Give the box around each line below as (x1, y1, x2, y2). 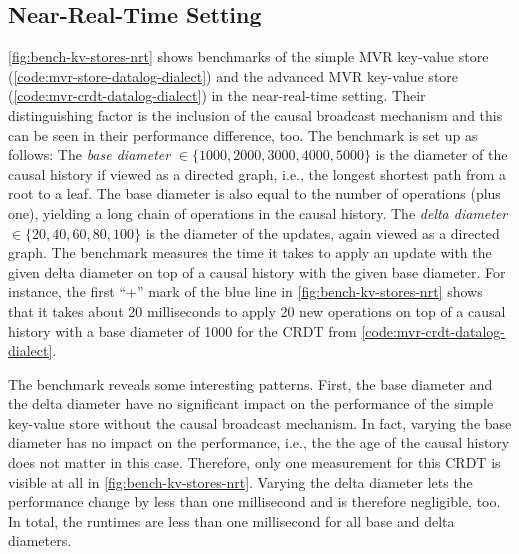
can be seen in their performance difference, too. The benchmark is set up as (8, 124, 478, 145)
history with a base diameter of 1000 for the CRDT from (8, 320, 357, 341)
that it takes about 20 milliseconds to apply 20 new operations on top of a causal (8, 300, 506, 321)
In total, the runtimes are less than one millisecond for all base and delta (8, 510, 455, 531)
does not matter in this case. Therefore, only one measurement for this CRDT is (8, 452, 501, 473)
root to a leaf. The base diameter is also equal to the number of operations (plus (8, 183, 501, 204)
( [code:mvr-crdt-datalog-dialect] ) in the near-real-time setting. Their (8, 85, 426, 106)
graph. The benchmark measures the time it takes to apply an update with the (8, 242, 492, 263)
